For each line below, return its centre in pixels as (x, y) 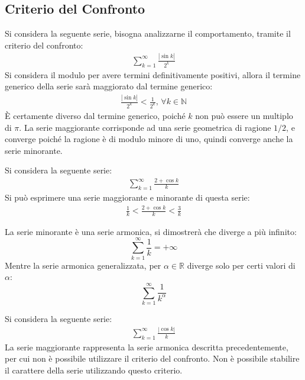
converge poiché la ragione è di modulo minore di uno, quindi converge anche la (149, 139)
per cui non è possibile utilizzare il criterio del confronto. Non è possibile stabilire (152, 358)
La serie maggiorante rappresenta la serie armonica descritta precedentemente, (147, 347)
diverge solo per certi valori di (241, 265)
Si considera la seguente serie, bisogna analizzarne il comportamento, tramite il (148, 33)
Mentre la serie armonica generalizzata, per (83, 265)
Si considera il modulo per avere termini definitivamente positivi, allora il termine (153, 74)
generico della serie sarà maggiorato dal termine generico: (109, 86)
